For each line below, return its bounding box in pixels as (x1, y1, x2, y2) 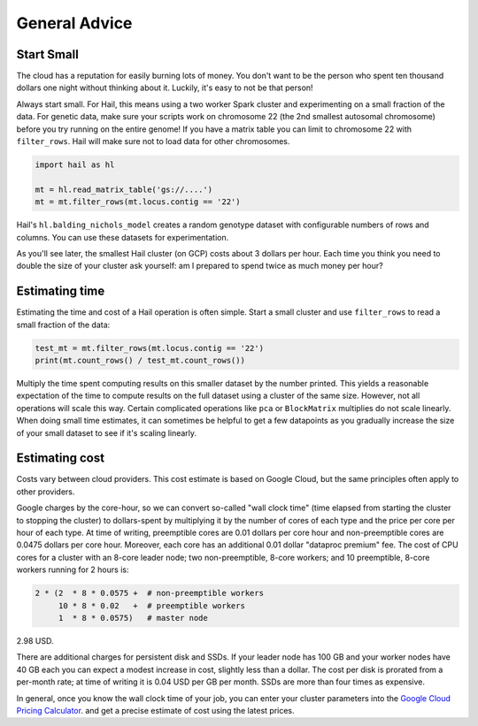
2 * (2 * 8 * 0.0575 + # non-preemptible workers (35, 588, 265, 599)
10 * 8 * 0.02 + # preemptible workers (58, 600, 245, 610)
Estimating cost (16, 451, 105, 466)
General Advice (16, 13, 133, 33)
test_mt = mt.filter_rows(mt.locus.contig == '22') (35, 343, 265, 353)
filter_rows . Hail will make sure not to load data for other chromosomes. (16, 136, 290, 147)
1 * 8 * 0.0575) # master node (58, 613, 208, 623)
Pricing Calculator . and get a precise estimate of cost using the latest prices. (16, 705, 296, 715)
